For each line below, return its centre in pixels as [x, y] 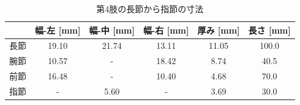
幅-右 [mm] [166, 30]
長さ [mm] [269, 30]
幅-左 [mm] [58, 30]
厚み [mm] [219, 30]
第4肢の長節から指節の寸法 [150, 9]
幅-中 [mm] [112, 30]
